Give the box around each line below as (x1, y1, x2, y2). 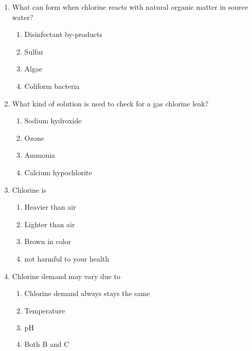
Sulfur (24, 46, 44, 57)
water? (12, 11, 33, 22)
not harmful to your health (24, 253, 110, 264)
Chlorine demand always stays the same (24, 288, 150, 299)
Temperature (24, 305, 65, 316)
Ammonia (24, 150, 56, 160)
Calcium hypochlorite (24, 167, 92, 177)
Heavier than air (24, 201, 76, 212)
